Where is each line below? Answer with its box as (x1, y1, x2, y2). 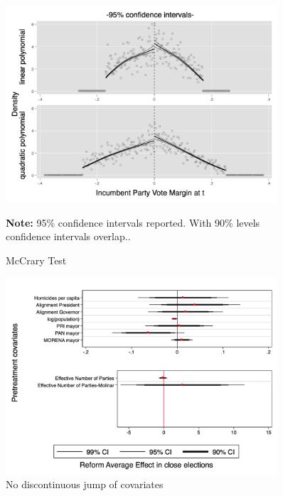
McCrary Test (6, 253, 67, 268)
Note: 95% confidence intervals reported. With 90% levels (6, 215, 260, 230)
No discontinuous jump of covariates (6, 477, 164, 492)
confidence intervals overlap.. (6, 229, 131, 244)
